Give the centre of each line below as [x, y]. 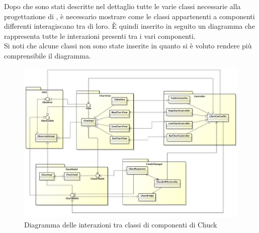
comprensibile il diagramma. [48, 55]
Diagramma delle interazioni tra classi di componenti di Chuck [121, 224]
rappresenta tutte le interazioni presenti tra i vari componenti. [100, 36]
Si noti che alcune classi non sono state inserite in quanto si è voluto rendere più [128, 46]
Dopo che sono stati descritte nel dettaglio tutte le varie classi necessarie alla [122, 6]
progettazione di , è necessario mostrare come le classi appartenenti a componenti [129, 16]
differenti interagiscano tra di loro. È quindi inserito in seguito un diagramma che [129, 26]
